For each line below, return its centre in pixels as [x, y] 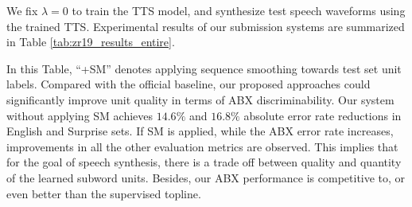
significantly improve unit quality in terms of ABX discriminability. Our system [200, 99]
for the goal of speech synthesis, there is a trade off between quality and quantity [204, 162]
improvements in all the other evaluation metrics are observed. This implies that [202, 146]
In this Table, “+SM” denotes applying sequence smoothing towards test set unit [204, 68]
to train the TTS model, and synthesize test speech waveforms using [239, 10]
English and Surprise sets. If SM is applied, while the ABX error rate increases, [200, 131]
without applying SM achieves [80, 115]
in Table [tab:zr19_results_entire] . [91, 42]
